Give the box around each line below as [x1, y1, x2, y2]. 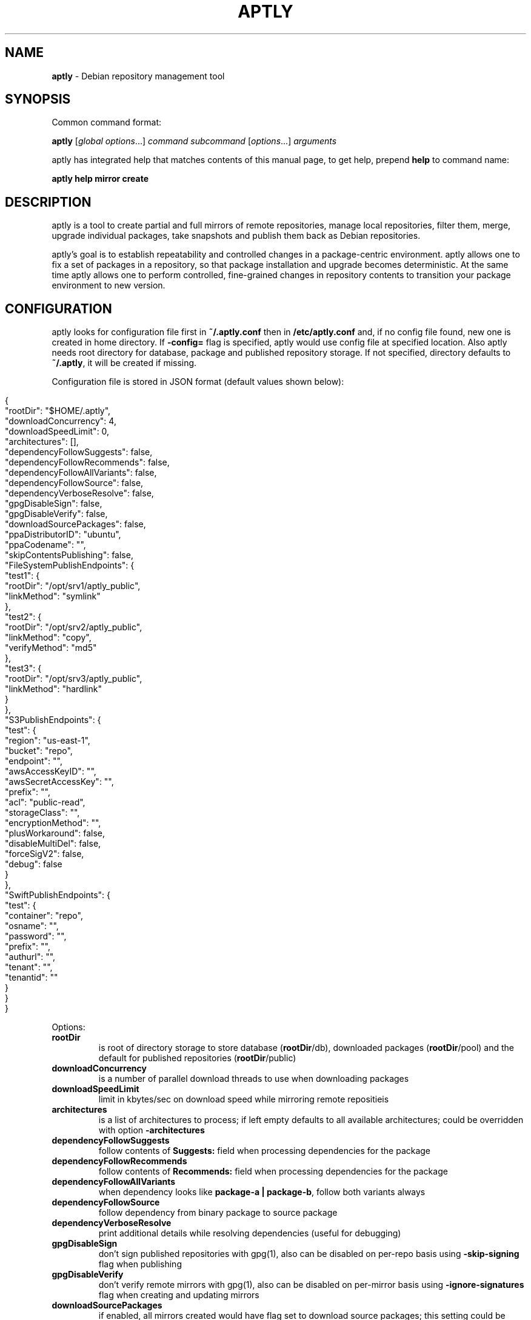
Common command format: [52, 117, 162, 128]
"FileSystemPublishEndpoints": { [5, 560, 135, 571]
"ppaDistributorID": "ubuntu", [5, 529, 121, 540]
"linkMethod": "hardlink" [5, 684, 102, 695]
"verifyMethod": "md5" [5, 642, 97, 653]
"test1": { [5, 570, 40, 581]
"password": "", [5, 931, 67, 942]
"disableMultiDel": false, [5, 838, 101, 849]
